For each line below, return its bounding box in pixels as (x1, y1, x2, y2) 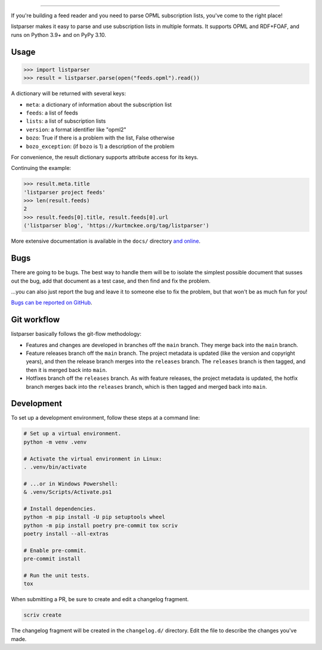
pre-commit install (23, 555, 80, 562)
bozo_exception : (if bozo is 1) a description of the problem (26, 143, 175, 150)
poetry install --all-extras (23, 531, 109, 537)
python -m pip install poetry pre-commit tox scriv (23, 522, 178, 529)
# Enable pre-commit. (23, 547, 87, 554)
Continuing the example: (11, 165, 72, 172)
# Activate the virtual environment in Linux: (23, 455, 162, 462)
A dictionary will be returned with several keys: (11, 90, 126, 97)
